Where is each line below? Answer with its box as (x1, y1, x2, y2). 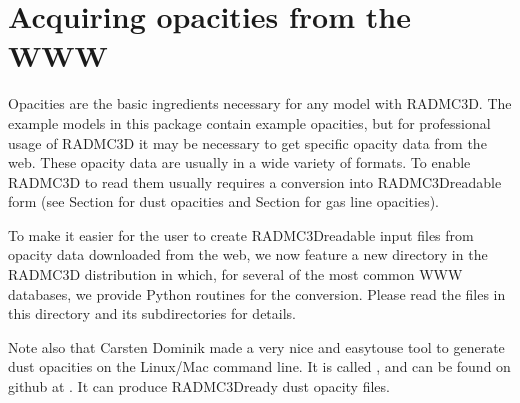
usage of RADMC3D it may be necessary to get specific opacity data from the (8, 132, 487, 153)
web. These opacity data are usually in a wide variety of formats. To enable (8, 152, 471, 173)
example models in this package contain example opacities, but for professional (8, 112, 491, 133)
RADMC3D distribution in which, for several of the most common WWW (8, 264, 463, 285)
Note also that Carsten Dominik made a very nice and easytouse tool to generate (8, 336, 505, 357)
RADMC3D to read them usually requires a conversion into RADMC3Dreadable (8, 171, 502, 192)
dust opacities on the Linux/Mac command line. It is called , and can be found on (8, 356, 511, 377)
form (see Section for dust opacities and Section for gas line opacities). (8, 191, 439, 212)
